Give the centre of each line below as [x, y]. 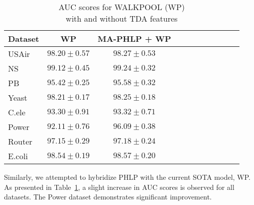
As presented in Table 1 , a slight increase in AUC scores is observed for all [119, 187]
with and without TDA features [122, 18]
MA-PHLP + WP [134, 39]
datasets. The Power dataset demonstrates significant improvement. [108, 197]
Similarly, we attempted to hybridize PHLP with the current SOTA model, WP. [127, 177]
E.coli [18, 156]
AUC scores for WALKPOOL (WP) [122, 7]
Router [20, 141]
